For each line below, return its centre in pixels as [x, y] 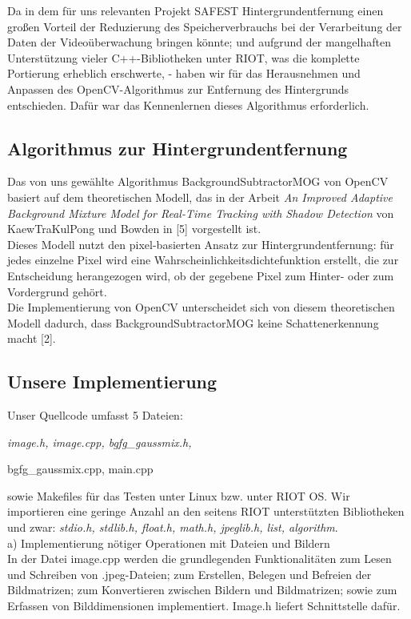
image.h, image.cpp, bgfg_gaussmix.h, [100, 442]
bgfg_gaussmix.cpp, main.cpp [80, 469]
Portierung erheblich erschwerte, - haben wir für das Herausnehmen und [184, 73]
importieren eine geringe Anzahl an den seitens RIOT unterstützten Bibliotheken [206, 511]
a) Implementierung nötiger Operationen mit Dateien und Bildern [169, 543]
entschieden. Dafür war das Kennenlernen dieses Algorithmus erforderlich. [188, 105]
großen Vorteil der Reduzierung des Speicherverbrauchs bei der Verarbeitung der [205, 26]
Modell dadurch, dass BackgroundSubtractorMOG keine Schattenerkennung [193, 322]
